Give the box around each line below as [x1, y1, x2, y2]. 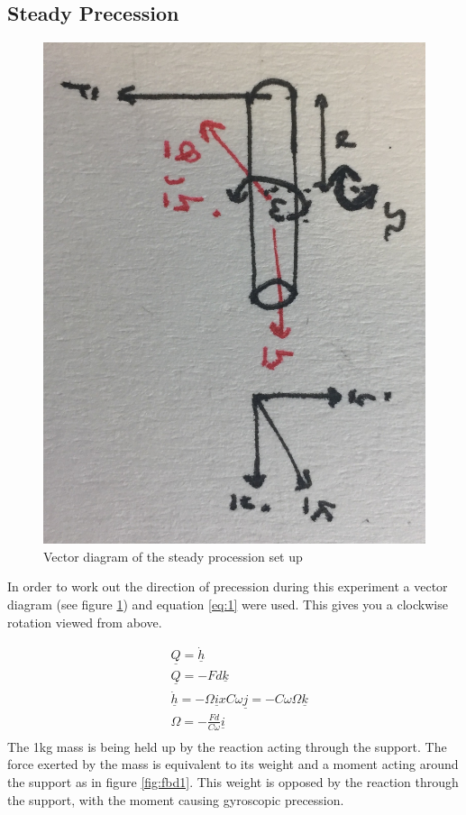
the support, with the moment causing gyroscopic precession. [7, 790, 344, 809]
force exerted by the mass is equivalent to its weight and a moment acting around [7, 755, 459, 774]
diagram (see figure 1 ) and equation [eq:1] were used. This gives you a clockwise [7, 595, 448, 614]
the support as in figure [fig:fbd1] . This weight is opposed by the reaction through [7, 773, 459, 792]
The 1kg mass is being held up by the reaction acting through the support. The [7, 737, 447, 755]
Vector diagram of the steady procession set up [43, 546, 303, 565]
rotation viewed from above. [7, 612, 162, 631]
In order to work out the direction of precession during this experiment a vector [7, 577, 448, 596]
